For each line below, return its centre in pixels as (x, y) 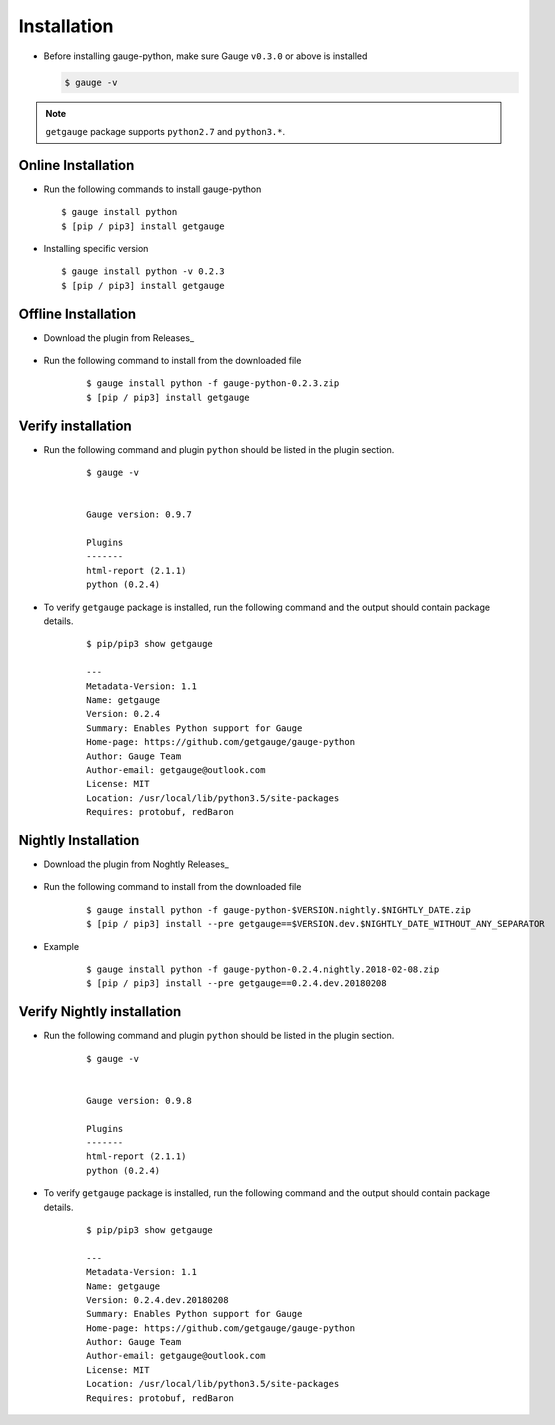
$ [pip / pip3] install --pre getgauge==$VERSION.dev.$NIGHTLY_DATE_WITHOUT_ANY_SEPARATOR (315, 924)
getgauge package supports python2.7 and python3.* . (165, 131)
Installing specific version (96, 248)
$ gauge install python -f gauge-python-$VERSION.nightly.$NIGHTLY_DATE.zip (279, 909)
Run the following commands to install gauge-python (152, 189)
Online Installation (76, 165)
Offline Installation (77, 313)
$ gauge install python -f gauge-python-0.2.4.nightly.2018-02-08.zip (263, 969)
